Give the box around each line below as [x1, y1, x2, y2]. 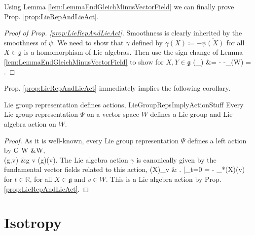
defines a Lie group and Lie [150, 109, 233, 119]
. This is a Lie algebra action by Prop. [106, 173, 221, 184]
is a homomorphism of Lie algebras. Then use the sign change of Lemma [24, 47, 243, 57]
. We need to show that [53, 37, 124, 47]
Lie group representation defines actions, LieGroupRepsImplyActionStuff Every [4, 99, 244, 109]
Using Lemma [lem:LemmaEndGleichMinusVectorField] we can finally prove [4, 1, 234, 11]
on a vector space [87, 109, 139, 119]
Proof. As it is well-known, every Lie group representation [4, 135, 179, 145]
